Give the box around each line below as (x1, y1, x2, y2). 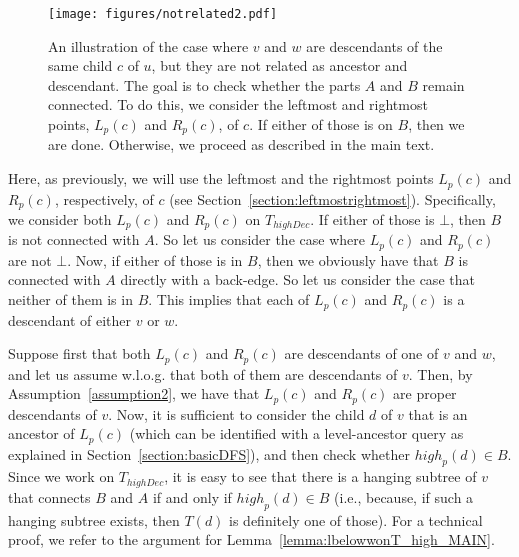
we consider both (8, 208, 112, 229)
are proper (393, 383, 457, 404)
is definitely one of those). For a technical (229, 509, 483, 530)
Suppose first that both (8, 343, 151, 364)
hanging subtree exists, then (8, 509, 180, 530)
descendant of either (8, 309, 132, 330)
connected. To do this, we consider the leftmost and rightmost (48, 94, 428, 115)
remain (422, 74, 465, 95)
